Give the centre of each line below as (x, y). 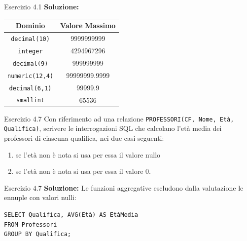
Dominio (30, 25)
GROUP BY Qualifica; (38, 234)
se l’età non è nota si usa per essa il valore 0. (83, 171)
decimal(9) (30, 63)
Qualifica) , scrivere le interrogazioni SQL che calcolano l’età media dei (113, 128)
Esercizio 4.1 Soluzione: (42, 6)
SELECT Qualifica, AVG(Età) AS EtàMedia (71, 215)
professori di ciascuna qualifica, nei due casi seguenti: (84, 138)
